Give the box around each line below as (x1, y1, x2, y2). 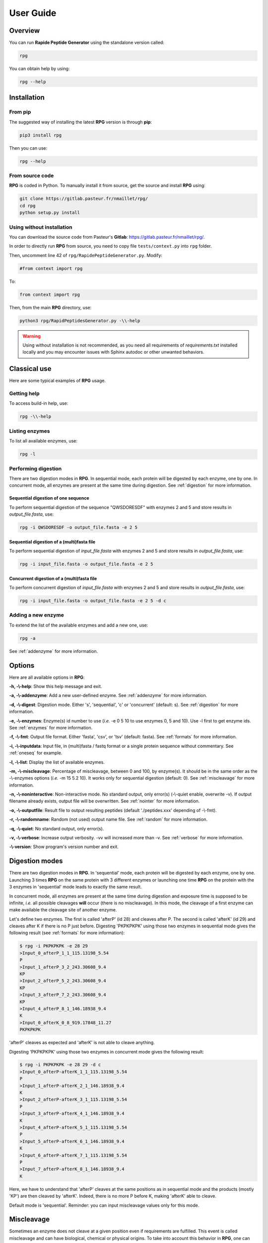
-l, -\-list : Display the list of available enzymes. (9, 759, 105, 765)
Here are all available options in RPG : (9, 674, 85, 680)
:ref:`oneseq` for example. (9, 750, 63, 756)
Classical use (9, 364, 52, 373)
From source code (9, 172, 54, 179)
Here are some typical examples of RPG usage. (9, 378, 106, 384)
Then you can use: (9, 145, 47, 151)
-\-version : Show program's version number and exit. (9, 844, 119, 850)
